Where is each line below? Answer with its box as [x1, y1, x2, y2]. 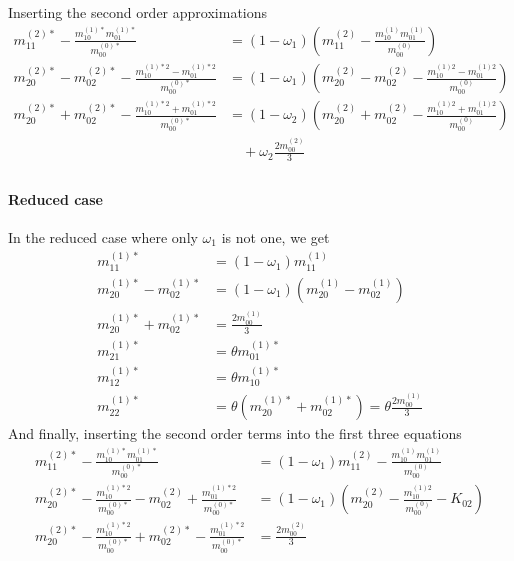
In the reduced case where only [8, 227, 198, 247]
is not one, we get [221, 227, 330, 247]
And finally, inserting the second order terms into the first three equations [8, 423, 462, 444]
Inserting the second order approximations [8, 2, 268, 22]
